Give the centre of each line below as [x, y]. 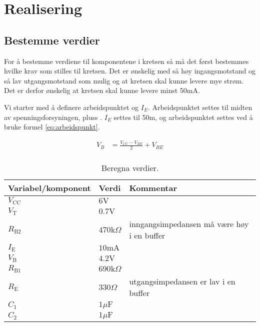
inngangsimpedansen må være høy [189, 224]
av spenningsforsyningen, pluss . [53, 117]
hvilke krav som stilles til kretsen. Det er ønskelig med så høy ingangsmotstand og [130, 71]
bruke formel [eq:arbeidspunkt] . [52, 127]
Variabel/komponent [49, 188]
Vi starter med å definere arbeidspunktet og [71, 107]
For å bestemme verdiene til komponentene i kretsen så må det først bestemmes [126, 61]
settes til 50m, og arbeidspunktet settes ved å [183, 117]
